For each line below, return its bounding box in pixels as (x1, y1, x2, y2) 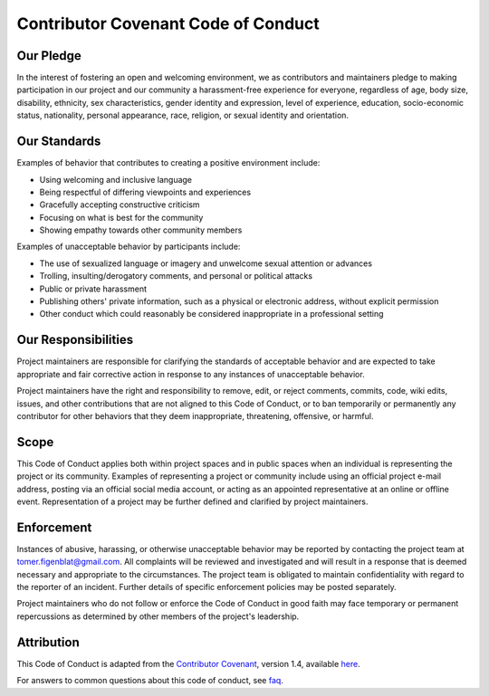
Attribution (16, 634, 81, 650)
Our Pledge (16, 48, 81, 63)
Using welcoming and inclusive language (39, 174, 193, 185)
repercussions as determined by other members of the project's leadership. (16, 611, 300, 622)
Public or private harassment (39, 283, 148, 294)
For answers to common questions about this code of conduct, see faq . (16, 675, 284, 686)
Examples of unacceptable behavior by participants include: (16, 241, 241, 253)
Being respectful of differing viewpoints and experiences (39, 186, 252, 197)
